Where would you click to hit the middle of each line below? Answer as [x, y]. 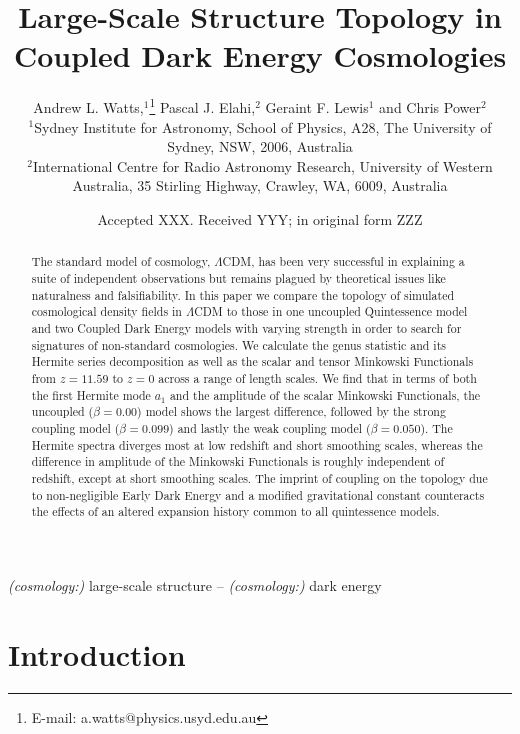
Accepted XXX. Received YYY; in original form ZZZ [260, 218]
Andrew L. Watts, [88, 106]
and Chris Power [430, 106]
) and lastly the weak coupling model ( [270, 427]
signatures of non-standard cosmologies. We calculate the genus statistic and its [238, 344]
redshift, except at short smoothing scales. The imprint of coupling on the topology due [259, 477]
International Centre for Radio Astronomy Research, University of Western [262, 165]
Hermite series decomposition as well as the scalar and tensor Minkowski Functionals [252, 361]
